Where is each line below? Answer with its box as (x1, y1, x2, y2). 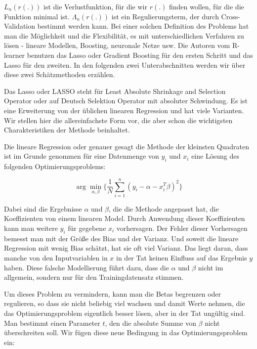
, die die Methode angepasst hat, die (109, 203, 219, 214)
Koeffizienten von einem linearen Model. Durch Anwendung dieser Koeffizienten (4, 213, 245, 223)
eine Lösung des (191, 151, 239, 161)
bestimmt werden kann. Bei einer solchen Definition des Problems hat (37, 21, 249, 31)
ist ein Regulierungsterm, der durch (111, 11, 219, 21)
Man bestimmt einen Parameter (4, 317, 100, 328)
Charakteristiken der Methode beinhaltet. (4, 125, 130, 135)
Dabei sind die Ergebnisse (4, 203, 82, 214)
